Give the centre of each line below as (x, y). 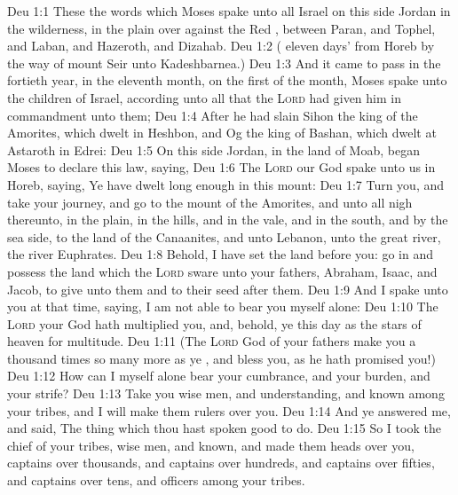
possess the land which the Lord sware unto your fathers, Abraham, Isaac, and (222, 271)
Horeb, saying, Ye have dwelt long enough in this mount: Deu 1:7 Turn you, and (226, 184)
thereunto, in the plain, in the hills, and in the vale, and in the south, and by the (228, 220)
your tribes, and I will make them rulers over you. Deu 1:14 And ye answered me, (229, 410)
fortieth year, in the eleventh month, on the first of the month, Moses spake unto (227, 80)
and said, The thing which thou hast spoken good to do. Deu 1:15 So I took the (224, 428)
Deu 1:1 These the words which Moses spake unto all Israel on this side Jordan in (229, 11)
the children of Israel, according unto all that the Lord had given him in (204, 97)
